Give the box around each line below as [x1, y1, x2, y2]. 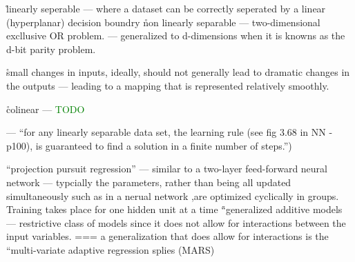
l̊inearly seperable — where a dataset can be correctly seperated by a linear [6, 1, 326, 15]
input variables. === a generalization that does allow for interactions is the [6, 229, 329, 243]
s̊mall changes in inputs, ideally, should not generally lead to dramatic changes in [6, 65, 350, 79]
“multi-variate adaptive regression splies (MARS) [6, 242, 215, 256]
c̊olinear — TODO [6, 101, 85, 116]
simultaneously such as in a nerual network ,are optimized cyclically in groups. [6, 188, 339, 203]
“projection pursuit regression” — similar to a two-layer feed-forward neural [6, 161, 327, 176]
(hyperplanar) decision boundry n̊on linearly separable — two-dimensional [6, 14, 320, 29]
